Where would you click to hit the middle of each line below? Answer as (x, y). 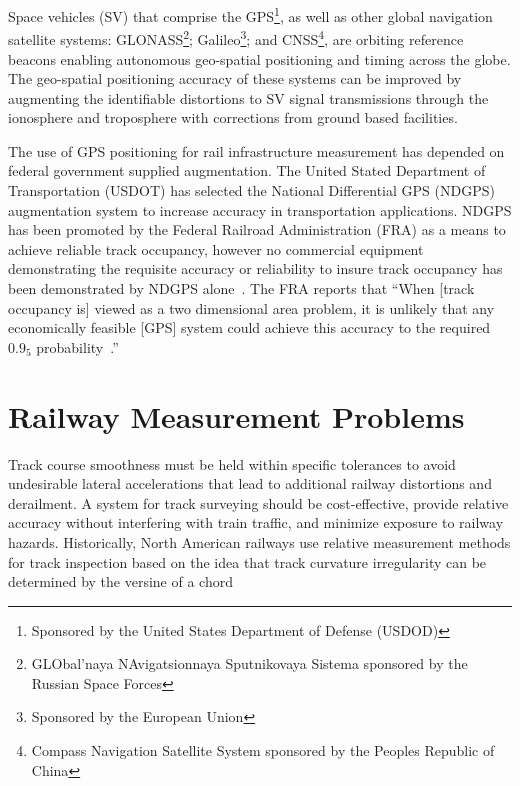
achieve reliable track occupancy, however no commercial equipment (216, 248)
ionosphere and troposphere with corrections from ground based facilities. (233, 117)
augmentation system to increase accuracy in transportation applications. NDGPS (260, 209)
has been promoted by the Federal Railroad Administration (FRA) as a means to (257, 229)
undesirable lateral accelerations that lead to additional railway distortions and (250, 483)
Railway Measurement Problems (236, 415)
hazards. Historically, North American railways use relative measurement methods (259, 541)
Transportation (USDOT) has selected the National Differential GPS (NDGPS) (251, 190)
